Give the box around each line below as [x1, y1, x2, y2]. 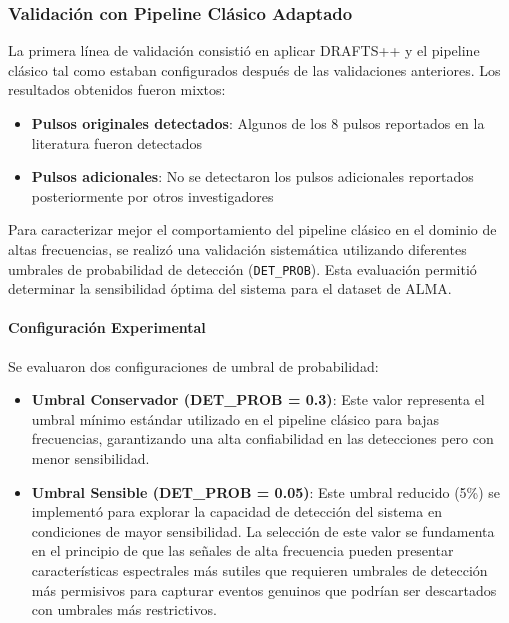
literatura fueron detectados [31, 132, 202, 153]
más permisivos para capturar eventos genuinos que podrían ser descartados [31, 579, 497, 600]
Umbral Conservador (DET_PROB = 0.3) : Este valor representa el [31, 389, 485, 410]
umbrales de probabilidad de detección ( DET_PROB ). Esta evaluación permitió [8, 258, 477, 279]
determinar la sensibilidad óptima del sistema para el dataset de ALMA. [8, 278, 452, 299]
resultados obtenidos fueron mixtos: [8, 79, 226, 100]
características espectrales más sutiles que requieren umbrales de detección [31, 559, 488, 580]
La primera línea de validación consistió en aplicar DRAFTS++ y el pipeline [8, 40, 480, 61]
